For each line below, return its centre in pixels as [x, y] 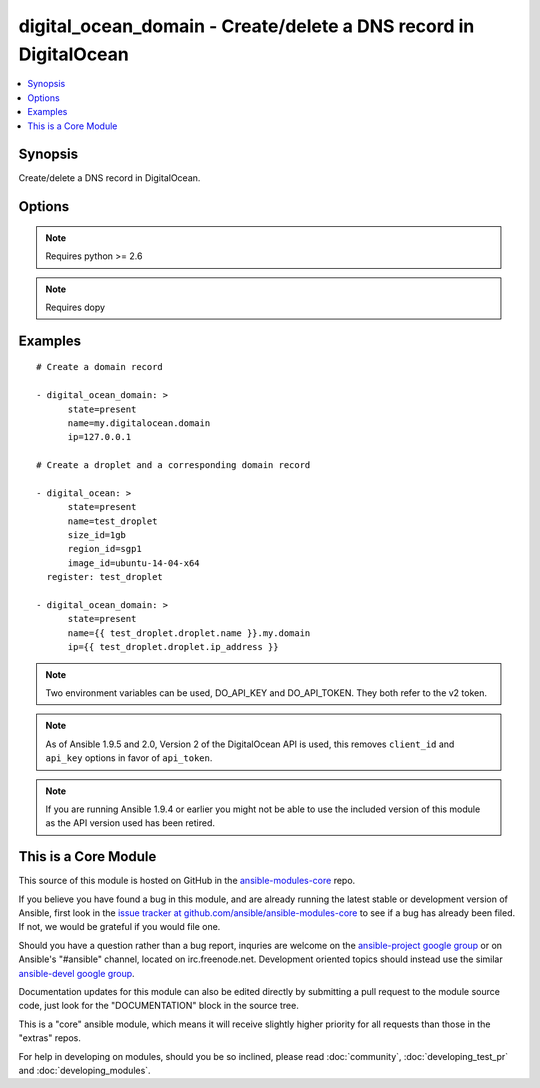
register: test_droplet [105, 577]
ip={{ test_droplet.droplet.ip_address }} [173, 647]
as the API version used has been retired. [130, 823]
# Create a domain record [100, 367]
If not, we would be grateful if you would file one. [119, 927]
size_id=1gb [97, 535]
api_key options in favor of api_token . [129, 758]
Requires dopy [75, 307]
